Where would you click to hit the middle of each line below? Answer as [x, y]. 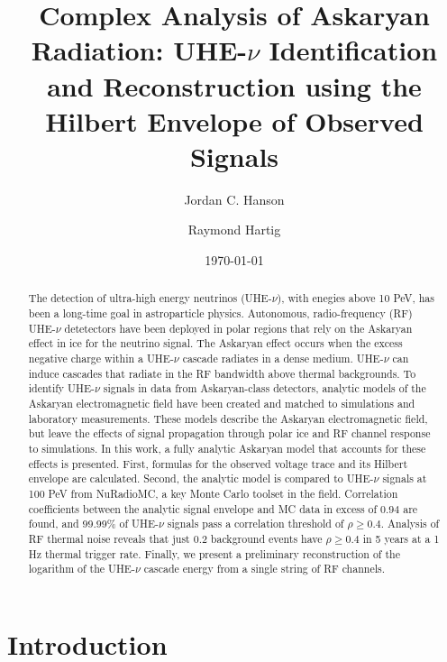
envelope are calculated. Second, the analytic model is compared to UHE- [201, 478]
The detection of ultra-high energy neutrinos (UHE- [150, 298]
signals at [405, 478]
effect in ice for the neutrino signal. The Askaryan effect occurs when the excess [215, 343]
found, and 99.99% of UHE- [93, 524]
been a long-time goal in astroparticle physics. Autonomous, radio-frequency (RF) [220, 313]
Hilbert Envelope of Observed [234, 120]
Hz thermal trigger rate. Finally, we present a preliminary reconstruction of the [214, 553]
